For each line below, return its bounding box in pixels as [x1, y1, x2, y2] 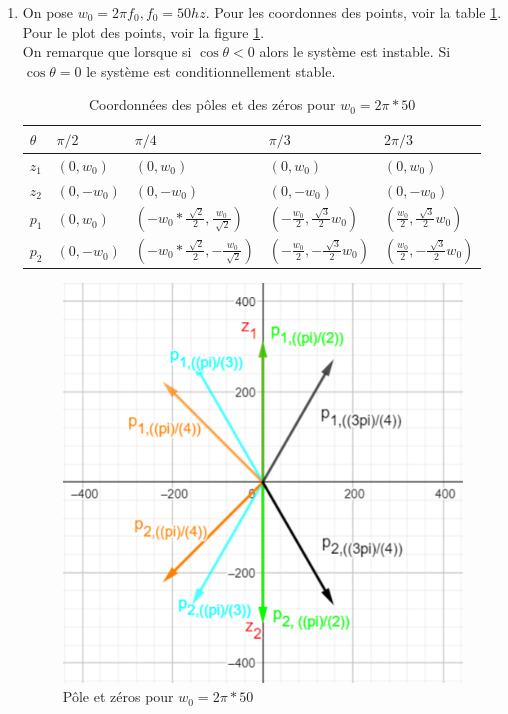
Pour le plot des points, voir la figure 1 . [22, 21, 265, 42]
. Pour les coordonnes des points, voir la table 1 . [205, 2, 502, 22]
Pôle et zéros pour [62, 686, 174, 707]
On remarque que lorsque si [22, 41, 192, 62]
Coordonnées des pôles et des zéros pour [88, 94, 336, 115]
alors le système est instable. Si [259, 41, 451, 62]
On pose [22, 2, 74, 22]
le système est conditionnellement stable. [86, 60, 336, 81]
